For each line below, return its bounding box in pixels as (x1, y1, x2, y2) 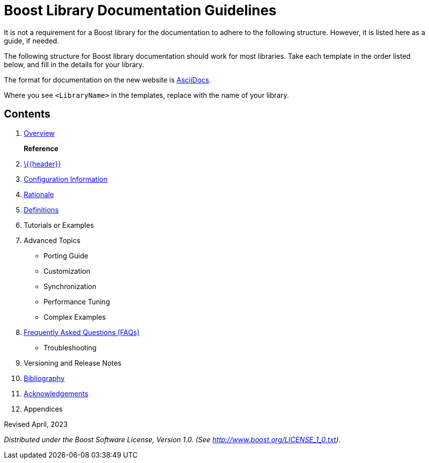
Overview (24, 128, 55, 137)
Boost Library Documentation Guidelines (4, 2, 277, 19)
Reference (24, 144, 58, 153)
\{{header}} (24, 159, 61, 168)
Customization (43, 266, 90, 275)
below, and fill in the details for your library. (4, 60, 144, 69)
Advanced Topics (24, 236, 81, 245)
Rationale (24, 190, 54, 199)
